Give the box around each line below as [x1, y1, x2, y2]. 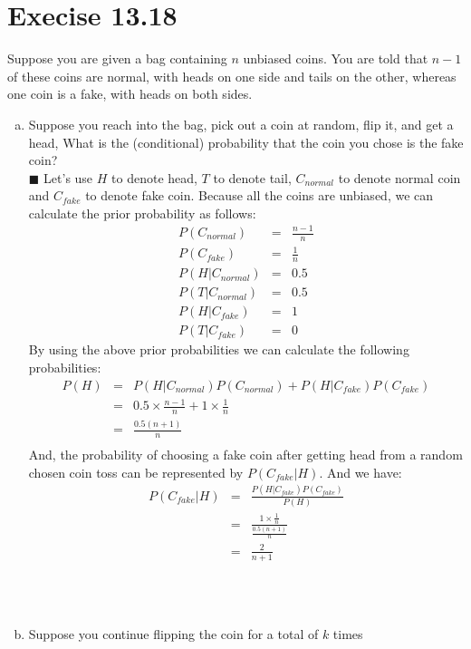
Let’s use [43, 168, 93, 187]
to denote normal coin [338, 168, 461, 187]
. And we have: [319, 462, 402, 481]
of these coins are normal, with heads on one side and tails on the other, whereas [7, 66, 457, 85]
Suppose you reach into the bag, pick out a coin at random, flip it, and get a [28, 114, 454, 133]
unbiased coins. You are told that [243, 49, 428, 68]
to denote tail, [213, 168, 292, 187]
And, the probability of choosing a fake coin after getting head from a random [28, 445, 463, 464]
